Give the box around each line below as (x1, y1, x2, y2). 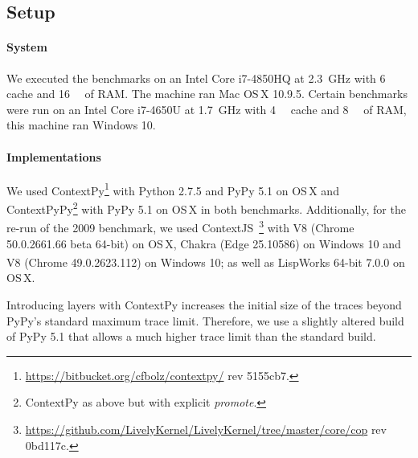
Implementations (6, 148, 101, 165)
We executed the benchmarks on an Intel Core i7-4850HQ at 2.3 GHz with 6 (6, 69, 386, 86)
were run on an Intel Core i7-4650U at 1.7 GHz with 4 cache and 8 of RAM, (6, 100, 407, 117)
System (6, 39, 47, 55)
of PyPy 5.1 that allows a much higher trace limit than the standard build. (6, 328, 376, 345)
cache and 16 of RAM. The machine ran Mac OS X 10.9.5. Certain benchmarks (6, 85, 408, 102)
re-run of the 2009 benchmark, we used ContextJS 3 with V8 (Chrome (6, 217, 354, 235)
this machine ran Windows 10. (6, 117, 156, 133)
